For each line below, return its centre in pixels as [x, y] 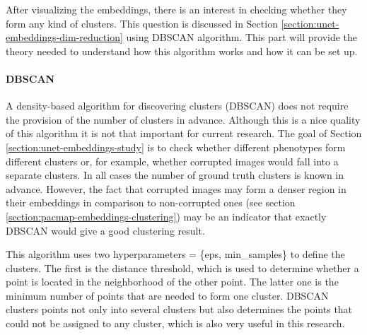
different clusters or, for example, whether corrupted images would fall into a [172, 161]
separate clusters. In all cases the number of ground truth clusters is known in [175, 175]
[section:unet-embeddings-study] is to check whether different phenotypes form [176, 147]
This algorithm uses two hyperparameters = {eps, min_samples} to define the [175, 254]
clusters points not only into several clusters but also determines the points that [179, 309]
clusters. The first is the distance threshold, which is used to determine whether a [182, 268]
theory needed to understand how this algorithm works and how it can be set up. [182, 51]
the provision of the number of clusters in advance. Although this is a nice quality [183, 119]
